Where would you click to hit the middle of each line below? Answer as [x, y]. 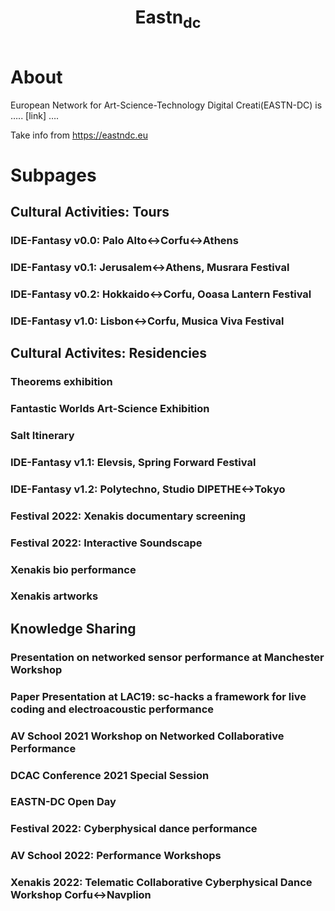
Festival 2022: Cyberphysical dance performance [134, 829]
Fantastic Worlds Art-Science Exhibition [110, 409]
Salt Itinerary [42, 435]
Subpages [53, 175]
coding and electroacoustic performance [112, 709]
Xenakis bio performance [73, 569]
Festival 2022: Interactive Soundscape [106, 543]
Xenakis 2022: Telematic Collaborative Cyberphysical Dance [161, 883]
